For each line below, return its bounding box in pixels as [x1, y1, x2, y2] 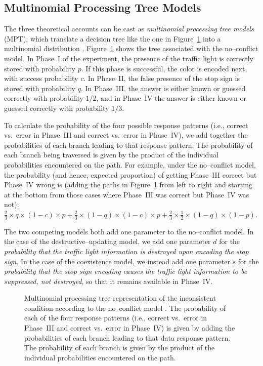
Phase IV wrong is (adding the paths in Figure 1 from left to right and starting [4, 179, 252, 190]
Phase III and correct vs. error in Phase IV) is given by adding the [24, 322, 235, 333]
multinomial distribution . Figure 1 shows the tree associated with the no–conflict [4, 43, 258, 54]
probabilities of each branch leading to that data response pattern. [24, 332, 231, 343]
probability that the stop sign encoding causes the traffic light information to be [4, 266, 247, 276]
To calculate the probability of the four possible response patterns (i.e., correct [4, 119, 248, 130]
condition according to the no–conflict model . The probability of [24, 302, 226, 313]
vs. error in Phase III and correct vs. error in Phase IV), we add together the [4, 130, 248, 140]
